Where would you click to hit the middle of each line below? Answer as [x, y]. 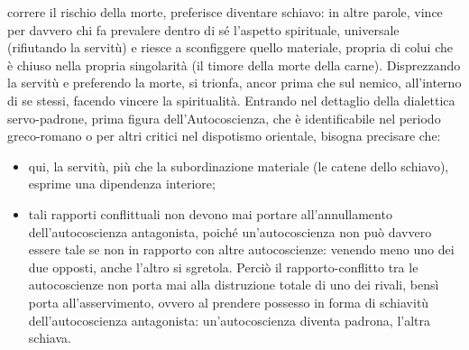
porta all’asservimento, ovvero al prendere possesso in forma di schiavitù [229, 302]
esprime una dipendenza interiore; [122, 184]
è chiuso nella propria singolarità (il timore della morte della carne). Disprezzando [234, 64]
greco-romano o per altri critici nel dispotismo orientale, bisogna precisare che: [224, 136]
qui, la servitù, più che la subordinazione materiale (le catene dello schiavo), [239, 166]
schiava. [50, 338]
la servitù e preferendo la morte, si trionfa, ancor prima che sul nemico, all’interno [234, 83]
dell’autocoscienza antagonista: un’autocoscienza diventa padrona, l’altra [230, 320]
